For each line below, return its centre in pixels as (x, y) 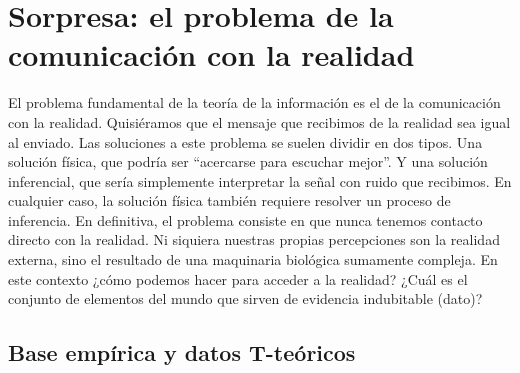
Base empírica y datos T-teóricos (182, 352)
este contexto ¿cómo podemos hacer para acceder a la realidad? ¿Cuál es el (238, 278)
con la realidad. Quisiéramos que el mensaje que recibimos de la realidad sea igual (259, 121)
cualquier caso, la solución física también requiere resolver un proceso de (229, 200)
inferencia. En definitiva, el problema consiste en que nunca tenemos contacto (245, 219)
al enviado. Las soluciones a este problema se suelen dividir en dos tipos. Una (245, 141)
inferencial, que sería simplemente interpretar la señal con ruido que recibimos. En (260, 180)
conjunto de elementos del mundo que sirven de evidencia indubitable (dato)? (245, 298)
